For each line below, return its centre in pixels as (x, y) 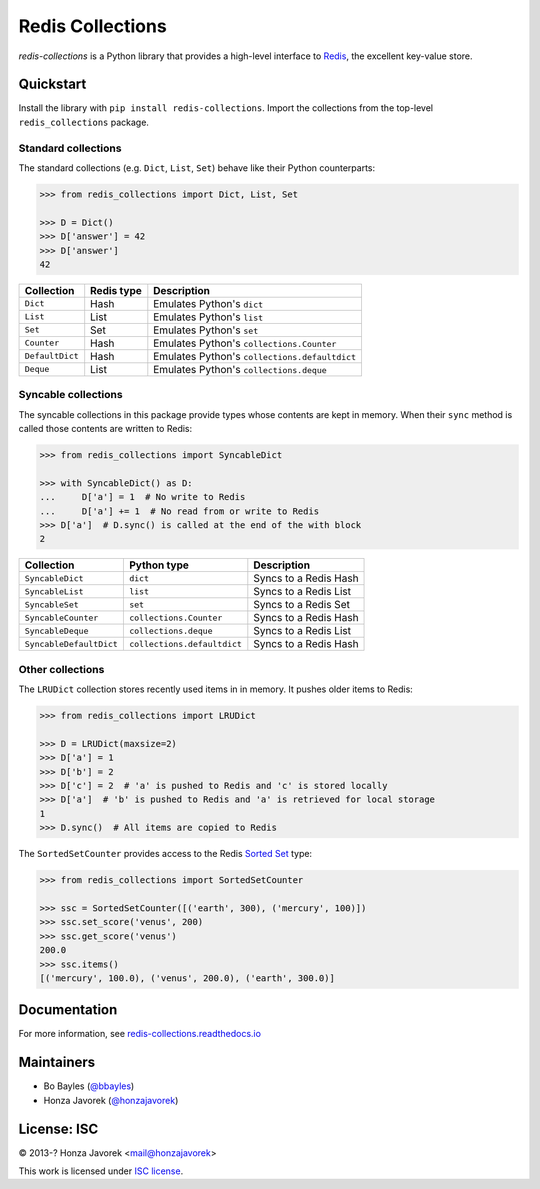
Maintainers (57, 1062)
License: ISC (58, 1128)
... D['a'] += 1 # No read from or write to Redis (179, 511)
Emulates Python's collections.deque (240, 369)
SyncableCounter (61, 617)
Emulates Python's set (206, 330)
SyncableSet (51, 604)
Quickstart (52, 84)
